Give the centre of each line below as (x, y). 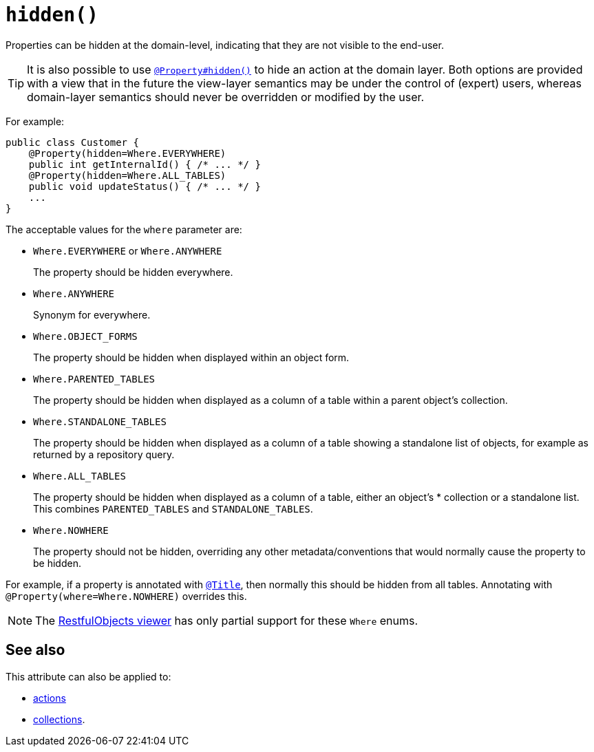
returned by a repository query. (104, 454)
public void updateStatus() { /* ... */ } (145, 186)
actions (50, 698)
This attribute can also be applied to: (88, 676)
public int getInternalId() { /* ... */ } (145, 164)
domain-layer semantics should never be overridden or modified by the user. (226, 97)
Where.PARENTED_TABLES (94, 379)
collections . (59, 719)
